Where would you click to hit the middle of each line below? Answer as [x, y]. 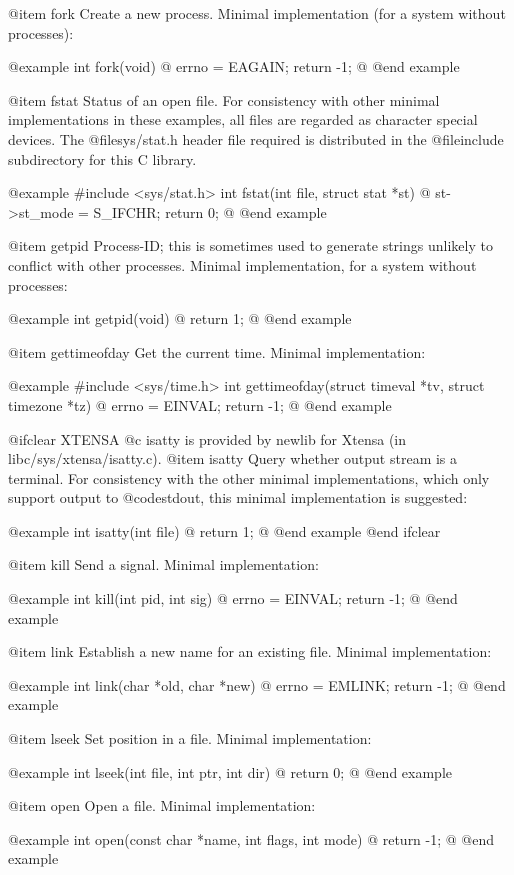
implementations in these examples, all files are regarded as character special [243, 119]
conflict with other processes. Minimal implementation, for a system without [242, 264]
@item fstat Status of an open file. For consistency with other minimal [224, 99]
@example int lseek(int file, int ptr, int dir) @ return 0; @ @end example [230, 771]
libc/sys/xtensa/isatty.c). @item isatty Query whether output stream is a [233, 458]
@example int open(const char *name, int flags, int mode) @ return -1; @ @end [251, 838]
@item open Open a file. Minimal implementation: [162, 805]
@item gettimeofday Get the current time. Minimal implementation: [217, 351]
